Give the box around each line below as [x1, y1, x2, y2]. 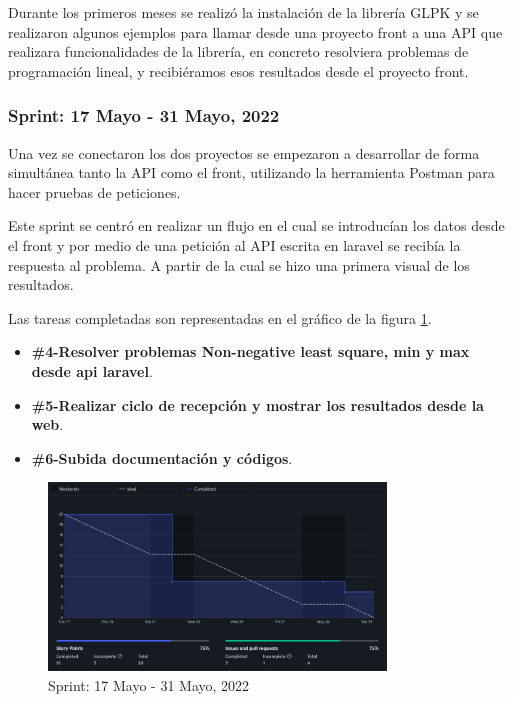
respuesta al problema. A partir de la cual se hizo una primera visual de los [8, 254, 470, 275]
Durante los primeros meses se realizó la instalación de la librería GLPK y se [8, 2, 479, 22]
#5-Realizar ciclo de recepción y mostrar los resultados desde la [31, 394, 484, 415]
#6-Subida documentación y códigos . [31, 447, 293, 468]
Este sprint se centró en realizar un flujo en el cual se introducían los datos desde [8, 215, 505, 236]
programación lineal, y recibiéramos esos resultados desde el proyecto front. [8, 60, 469, 81]
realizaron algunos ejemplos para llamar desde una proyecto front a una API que [8, 21, 503, 42]
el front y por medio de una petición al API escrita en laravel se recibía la [8, 234, 461, 255]
